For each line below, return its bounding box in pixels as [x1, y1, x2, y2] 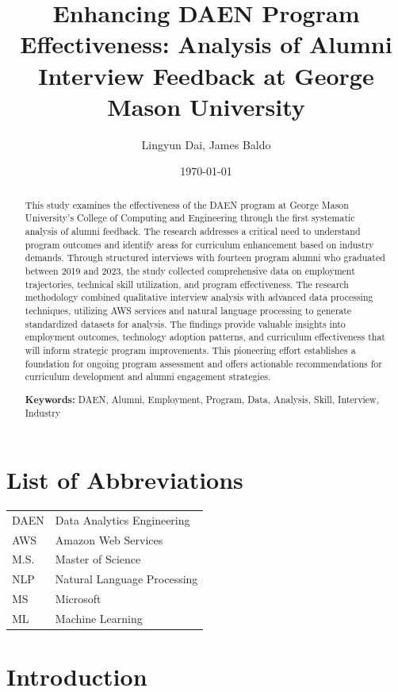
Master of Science [55, 551, 141, 567]
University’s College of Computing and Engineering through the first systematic [25, 211, 355, 225]
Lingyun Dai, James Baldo [141, 136, 271, 152]
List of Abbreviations [6, 463, 243, 496]
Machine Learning [55, 609, 143, 626]
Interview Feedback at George [38, 59, 374, 91]
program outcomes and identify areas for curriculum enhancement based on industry [25, 237, 374, 251]
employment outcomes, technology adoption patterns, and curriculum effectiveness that [25, 330, 385, 344]
